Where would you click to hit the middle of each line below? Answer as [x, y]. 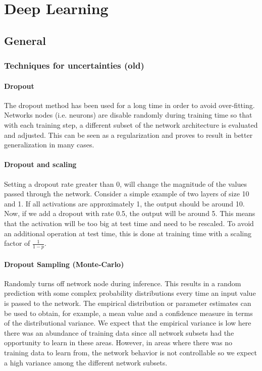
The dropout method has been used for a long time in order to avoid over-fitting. [129, 105]
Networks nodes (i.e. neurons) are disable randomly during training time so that [128, 115]
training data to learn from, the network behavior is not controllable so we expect [130, 352]
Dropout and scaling [40, 164]
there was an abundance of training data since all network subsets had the [119, 332]
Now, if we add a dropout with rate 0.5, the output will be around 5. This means [130, 213]
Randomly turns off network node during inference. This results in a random [123, 283]
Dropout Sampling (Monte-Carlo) [64, 264]
